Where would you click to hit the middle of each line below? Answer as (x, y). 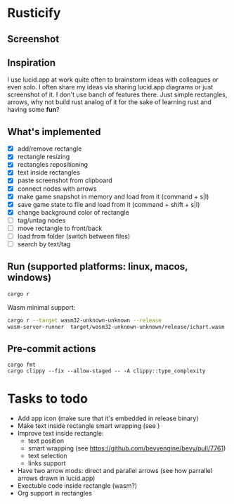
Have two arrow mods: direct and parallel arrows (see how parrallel (115, 471)
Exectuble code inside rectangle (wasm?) (77, 486)
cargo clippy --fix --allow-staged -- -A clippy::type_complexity (106, 371)
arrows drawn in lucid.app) (56, 478)
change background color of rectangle (73, 212)
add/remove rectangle (50, 149)
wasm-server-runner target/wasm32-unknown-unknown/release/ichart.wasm (116, 327)
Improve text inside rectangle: (60, 434)
